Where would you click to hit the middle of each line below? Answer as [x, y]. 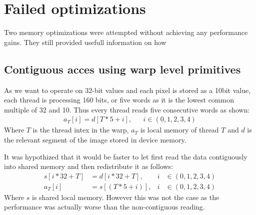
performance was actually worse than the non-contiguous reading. [104, 207]
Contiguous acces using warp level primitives [122, 69]
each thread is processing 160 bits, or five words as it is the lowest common [119, 100]
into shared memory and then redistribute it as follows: [89, 166]
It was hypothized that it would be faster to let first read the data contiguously [126, 156]
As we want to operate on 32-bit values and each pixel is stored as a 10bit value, [127, 90]
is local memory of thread [179, 130]
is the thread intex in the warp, [81, 130]
